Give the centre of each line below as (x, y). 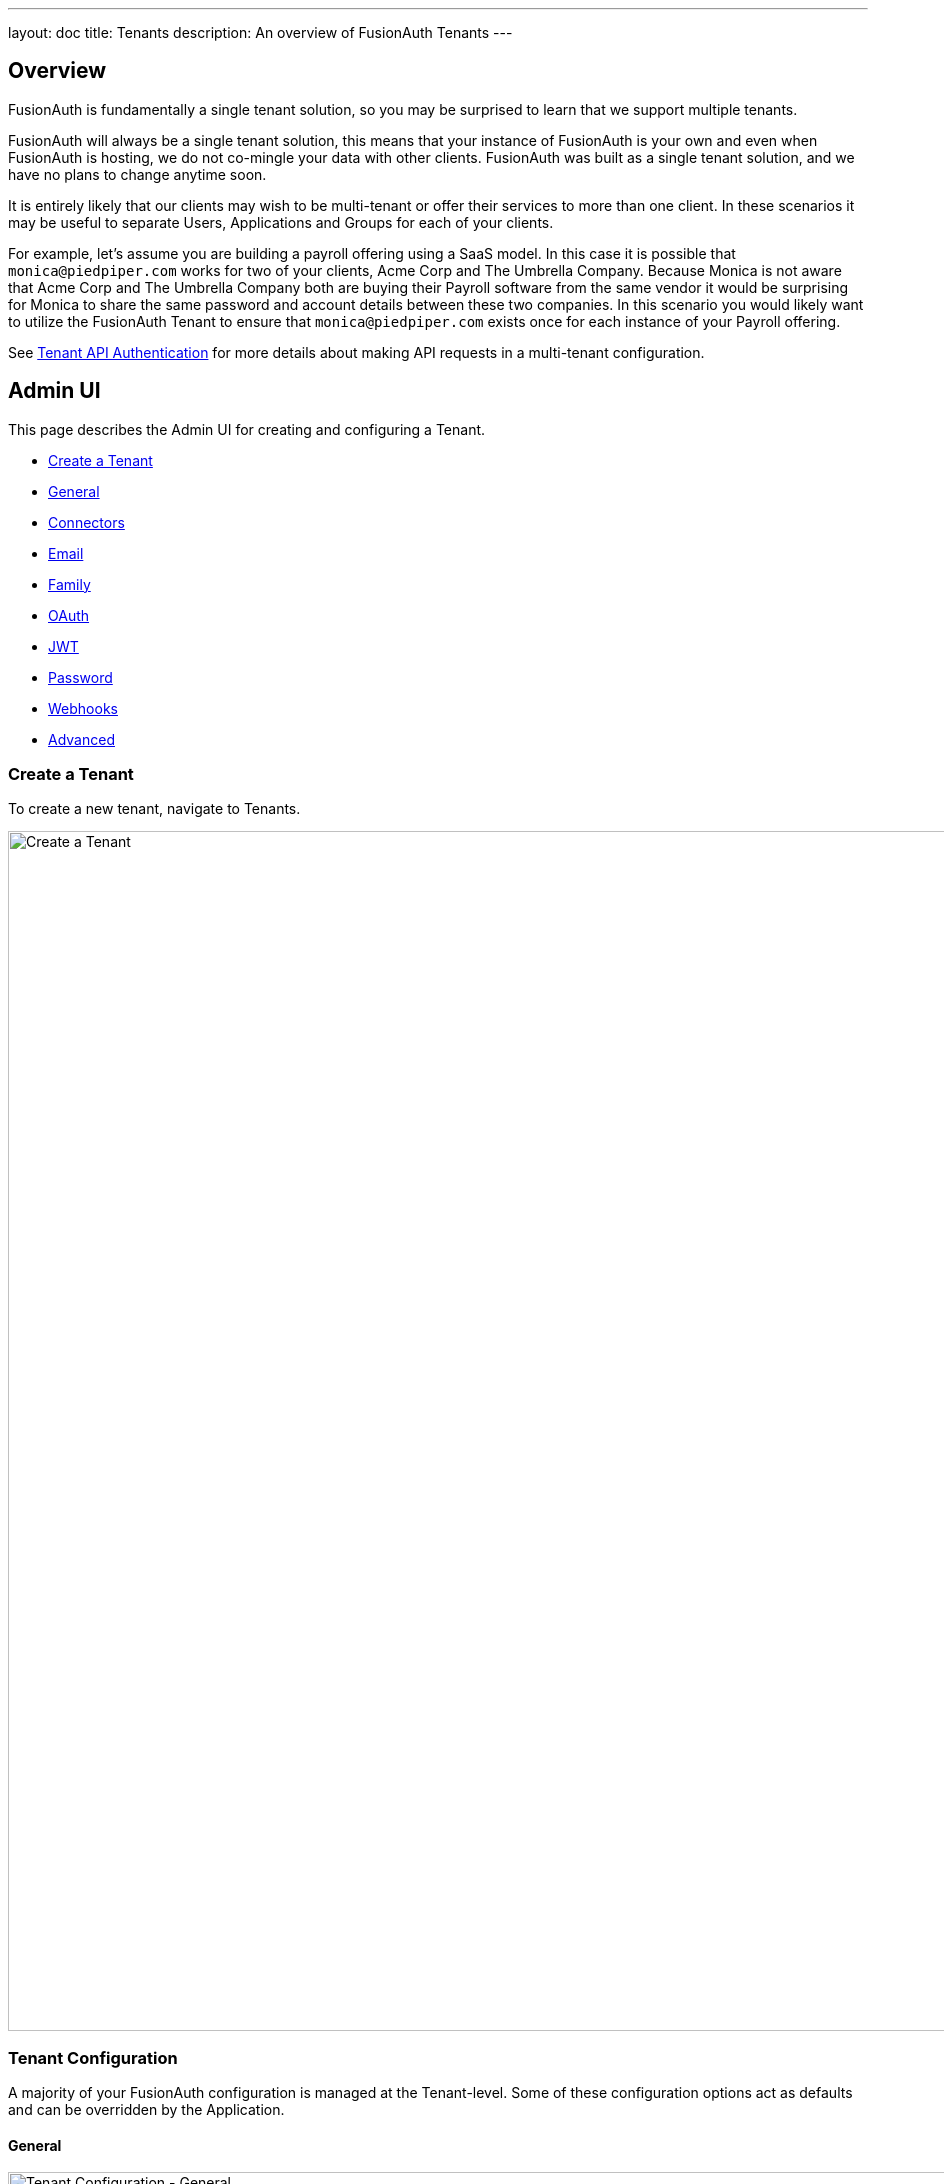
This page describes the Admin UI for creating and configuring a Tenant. (247, 429)
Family (69, 584)
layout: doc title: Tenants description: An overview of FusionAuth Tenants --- (260, 32)
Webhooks (83, 708)
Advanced (81, 739)
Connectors (86, 522)
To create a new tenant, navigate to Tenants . (154, 809)
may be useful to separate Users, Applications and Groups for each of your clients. (281, 222)
